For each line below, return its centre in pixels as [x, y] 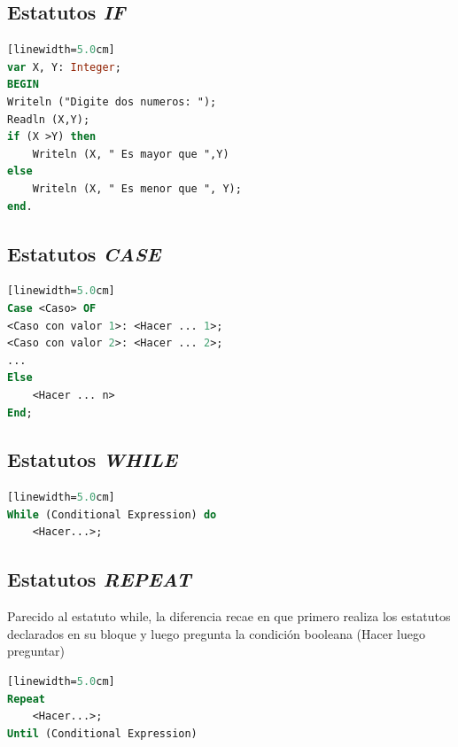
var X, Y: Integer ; [64, 67]
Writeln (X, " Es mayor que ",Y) [131, 154]
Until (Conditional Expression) [102, 733]
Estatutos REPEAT [99, 579]
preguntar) [36, 651]
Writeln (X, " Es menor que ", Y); [137, 188]
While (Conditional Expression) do [112, 514]
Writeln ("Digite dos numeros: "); [112, 101]
